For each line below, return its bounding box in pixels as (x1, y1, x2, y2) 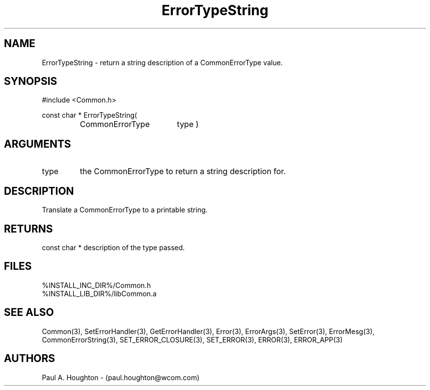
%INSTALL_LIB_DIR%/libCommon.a (42, 289, 157, 298)
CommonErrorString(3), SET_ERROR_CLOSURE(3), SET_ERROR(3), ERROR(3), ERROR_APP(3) (42, 335, 343, 344)
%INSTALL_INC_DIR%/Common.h (42, 281, 151, 289)
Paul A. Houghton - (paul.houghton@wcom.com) (42, 373, 200, 382)
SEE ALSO (4, 306, 54, 319)
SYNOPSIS (4, 75, 57, 88)
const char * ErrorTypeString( (42, 111, 137, 120)
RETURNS (4, 222, 53, 235)
